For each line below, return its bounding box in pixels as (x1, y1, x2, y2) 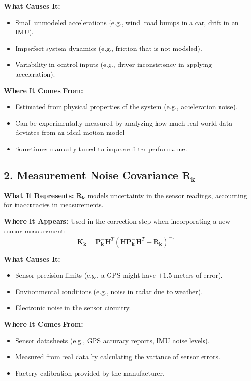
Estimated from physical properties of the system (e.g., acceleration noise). (15, 101, 237, 112)
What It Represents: (4, 190, 74, 200)
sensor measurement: (4, 225, 65, 235)
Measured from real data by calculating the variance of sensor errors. (15, 351, 220, 362)
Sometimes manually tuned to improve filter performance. (15, 143, 187, 153)
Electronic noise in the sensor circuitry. (15, 302, 131, 313)
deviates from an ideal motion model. (15, 127, 126, 137)
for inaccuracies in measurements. (4, 199, 104, 210)
